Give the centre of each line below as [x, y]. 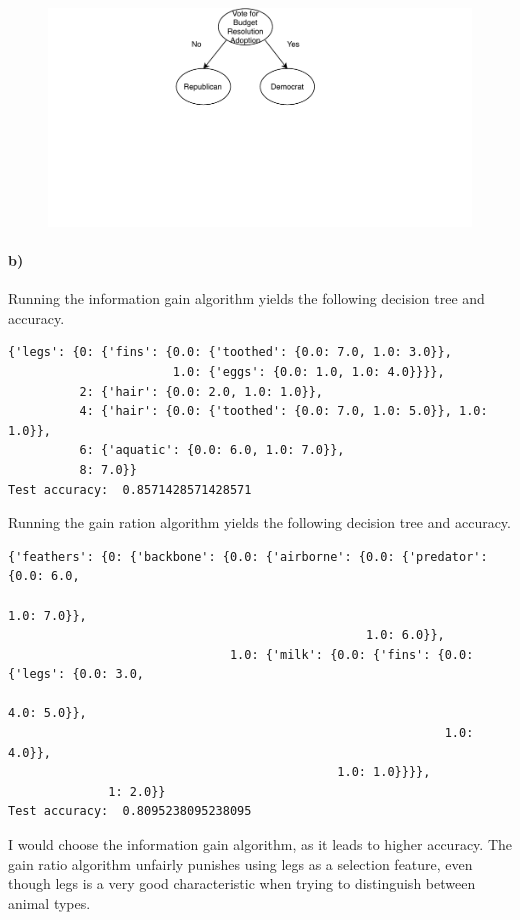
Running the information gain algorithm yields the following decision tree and [246, 298]
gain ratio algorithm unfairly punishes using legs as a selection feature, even [240, 863]
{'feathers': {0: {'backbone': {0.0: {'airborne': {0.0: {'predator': [248, 556]
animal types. [49, 902]
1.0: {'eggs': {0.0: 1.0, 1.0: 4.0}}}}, [308, 371]
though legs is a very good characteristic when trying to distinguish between [242, 883]
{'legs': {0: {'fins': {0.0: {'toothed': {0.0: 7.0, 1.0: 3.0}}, [230, 352]
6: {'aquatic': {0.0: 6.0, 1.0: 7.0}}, [212, 450]
